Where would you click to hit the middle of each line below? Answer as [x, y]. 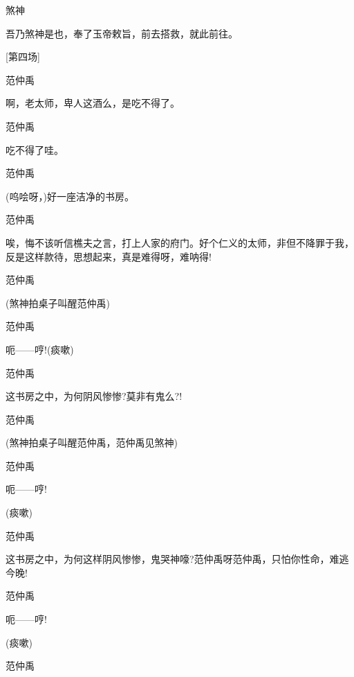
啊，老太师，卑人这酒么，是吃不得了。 [93, 103]
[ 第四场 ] [23, 56]
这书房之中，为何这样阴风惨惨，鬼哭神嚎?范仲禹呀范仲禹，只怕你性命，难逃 [177, 559]
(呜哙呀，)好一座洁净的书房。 [70, 196]
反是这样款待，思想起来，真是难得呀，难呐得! [109, 256]
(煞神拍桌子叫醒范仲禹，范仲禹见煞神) [92, 442]
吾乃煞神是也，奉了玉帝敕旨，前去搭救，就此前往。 [122, 33]
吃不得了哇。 [35, 149]
